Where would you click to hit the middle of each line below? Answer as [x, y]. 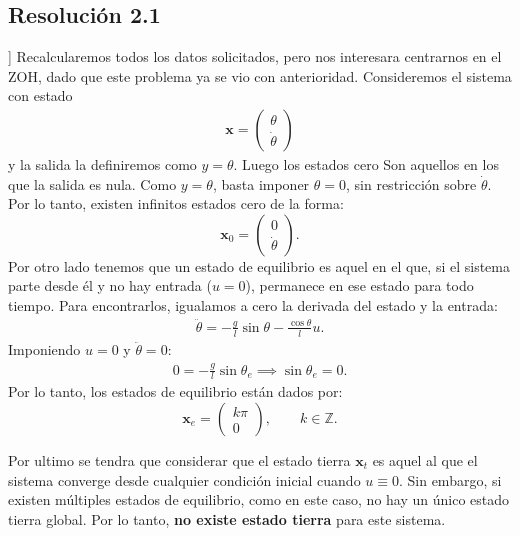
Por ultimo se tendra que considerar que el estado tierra [179, 460]
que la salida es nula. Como [92, 183]
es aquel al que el [425, 460]
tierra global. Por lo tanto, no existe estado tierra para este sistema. [227, 518]
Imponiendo [44, 348]
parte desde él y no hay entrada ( [110, 285]
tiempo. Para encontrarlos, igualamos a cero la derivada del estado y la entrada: [253, 304]
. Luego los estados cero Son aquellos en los [366, 164]
